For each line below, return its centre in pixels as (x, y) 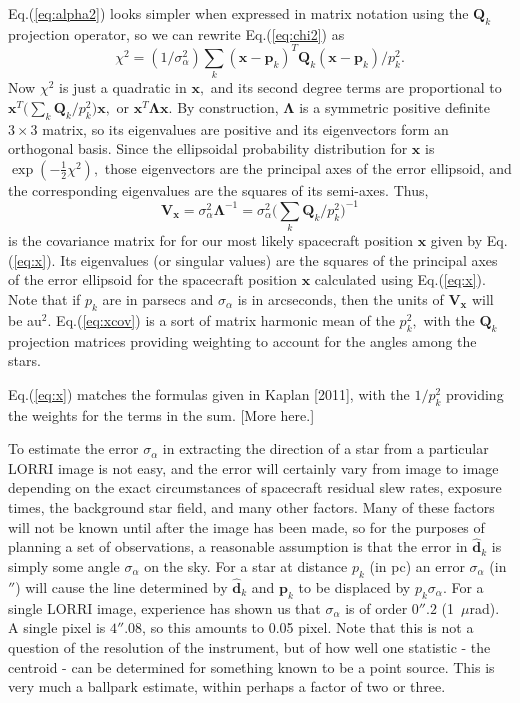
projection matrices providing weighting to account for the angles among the (242, 340)
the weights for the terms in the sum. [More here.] (161, 414)
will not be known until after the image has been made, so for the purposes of (246, 526)
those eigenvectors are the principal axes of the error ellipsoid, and (308, 167)
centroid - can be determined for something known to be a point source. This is (251, 666)
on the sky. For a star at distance (246, 565)
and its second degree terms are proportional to (356, 87)
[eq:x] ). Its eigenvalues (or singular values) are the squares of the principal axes (255, 259)
